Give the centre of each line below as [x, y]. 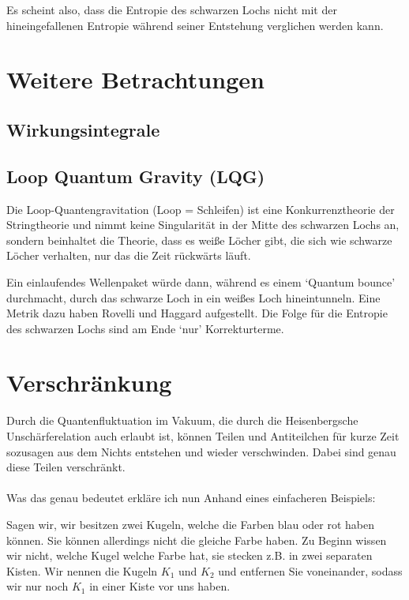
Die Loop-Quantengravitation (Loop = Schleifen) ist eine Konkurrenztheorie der [201, 209]
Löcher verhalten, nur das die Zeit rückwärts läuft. [129, 255]
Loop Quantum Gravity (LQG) [136, 176]
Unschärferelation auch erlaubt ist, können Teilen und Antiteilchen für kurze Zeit [203, 436]
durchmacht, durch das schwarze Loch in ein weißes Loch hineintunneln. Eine [193, 297]
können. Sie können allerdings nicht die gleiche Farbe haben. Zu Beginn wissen [197, 540]
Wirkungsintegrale [83, 129]
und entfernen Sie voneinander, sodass [310, 570]
